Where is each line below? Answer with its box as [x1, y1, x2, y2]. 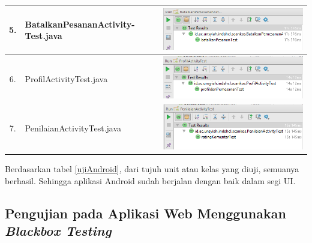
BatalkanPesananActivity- [25, 17, 135, 30]
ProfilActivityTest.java [25, 72, 108, 85]
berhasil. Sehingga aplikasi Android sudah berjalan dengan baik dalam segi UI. [5, 174, 296, 187]
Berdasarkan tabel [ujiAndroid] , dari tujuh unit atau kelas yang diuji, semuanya [5, 163, 299, 175]
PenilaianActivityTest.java [25, 121, 122, 134]
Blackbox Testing [5, 221, 112, 240]
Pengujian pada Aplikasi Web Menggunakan [5, 203, 286, 222]
